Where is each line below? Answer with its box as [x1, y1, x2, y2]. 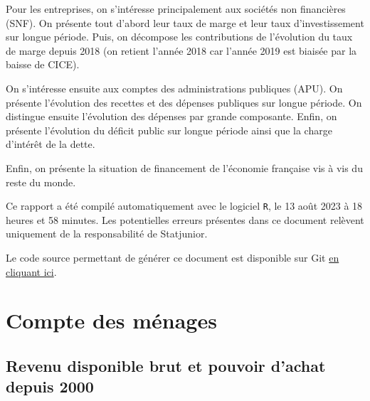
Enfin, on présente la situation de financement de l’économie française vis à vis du [6, 160, 363, 175]
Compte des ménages [6, 306, 217, 335]
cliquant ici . [6, 264, 57, 279]
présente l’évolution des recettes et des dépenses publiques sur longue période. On [6, 95, 362, 109]
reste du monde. [6, 174, 76, 189]
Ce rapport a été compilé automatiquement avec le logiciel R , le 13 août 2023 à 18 [6, 198, 363, 213]
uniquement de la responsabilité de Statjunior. [6, 226, 208, 241]
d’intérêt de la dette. [6, 137, 95, 151]
